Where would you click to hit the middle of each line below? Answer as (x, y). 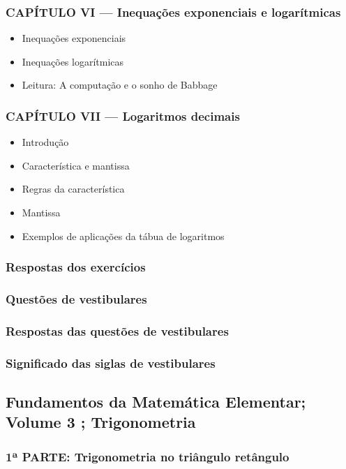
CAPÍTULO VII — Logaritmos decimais (123, 116)
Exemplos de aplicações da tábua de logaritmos (123, 236)
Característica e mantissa (76, 165)
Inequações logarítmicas (73, 61)
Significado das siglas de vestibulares (111, 363)
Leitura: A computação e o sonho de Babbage (120, 85)
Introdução (45, 142)
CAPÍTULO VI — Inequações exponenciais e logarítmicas (173, 12)
